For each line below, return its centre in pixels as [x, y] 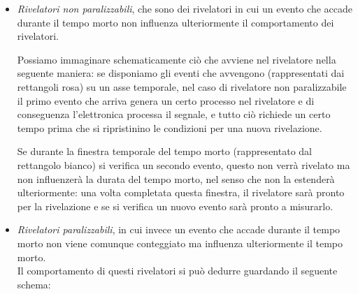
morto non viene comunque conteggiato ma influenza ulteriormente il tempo [180, 243]
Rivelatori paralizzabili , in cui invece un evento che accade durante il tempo [179, 229]
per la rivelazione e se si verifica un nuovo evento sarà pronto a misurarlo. [175, 206]
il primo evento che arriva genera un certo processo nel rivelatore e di [166, 100]
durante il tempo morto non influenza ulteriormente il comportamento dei [176, 22]
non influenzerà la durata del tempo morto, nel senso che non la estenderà [176, 178]
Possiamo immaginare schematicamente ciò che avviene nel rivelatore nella [177, 59]
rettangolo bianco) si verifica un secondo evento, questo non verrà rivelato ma [184, 164]
